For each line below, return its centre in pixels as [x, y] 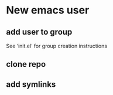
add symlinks [31, 84]
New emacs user [48, 10]
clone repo [26, 64]
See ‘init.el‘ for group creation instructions [56, 46]
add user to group [39, 32]
